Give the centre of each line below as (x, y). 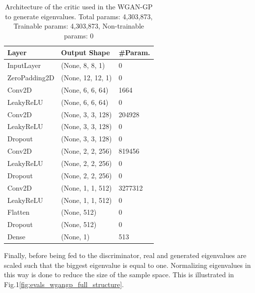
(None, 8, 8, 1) (83, 65)
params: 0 (79, 35)
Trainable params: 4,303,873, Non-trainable (79, 26)
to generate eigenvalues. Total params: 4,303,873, (79, 16)
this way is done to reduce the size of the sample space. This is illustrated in (119, 275)
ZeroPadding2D (31, 78)
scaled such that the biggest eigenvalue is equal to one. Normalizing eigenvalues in (127, 265)
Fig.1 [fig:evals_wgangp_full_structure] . (64, 284)
